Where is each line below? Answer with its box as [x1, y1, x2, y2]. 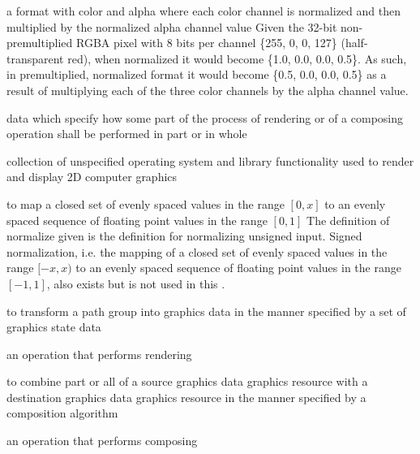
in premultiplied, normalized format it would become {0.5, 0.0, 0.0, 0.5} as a [6, 66, 387, 83]
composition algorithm [6, 404, 118, 422]
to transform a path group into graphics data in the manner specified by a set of [6, 302, 406, 319]
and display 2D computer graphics [6, 168, 178, 185]
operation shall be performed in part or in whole [6, 125, 247, 142]
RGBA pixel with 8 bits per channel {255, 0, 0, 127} [76, 34, 337, 51]
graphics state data [6, 318, 101, 335]
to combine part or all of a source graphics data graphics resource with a [6, 373, 368, 390]
